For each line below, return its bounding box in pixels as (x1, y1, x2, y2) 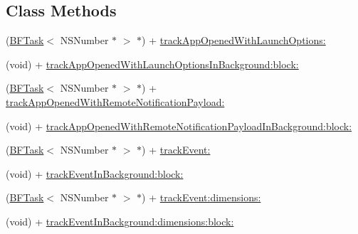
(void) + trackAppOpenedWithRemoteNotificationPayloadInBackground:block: (6, 118, 352, 133)
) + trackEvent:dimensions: (142, 190, 261, 205)
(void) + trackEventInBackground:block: (6, 166, 184, 181)
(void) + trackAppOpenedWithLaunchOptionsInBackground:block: (6, 56, 299, 71)
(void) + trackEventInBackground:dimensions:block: (6, 213, 234, 228)
